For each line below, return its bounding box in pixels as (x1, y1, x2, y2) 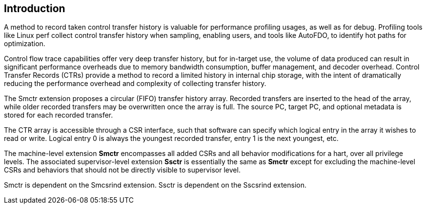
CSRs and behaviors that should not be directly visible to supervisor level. (4, 166, 241, 174)
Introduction (4, 2, 65, 15)
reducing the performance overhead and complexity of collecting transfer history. (4, 79, 266, 88)
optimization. (4, 39, 45, 48)
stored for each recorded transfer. (4, 111, 113, 120)
